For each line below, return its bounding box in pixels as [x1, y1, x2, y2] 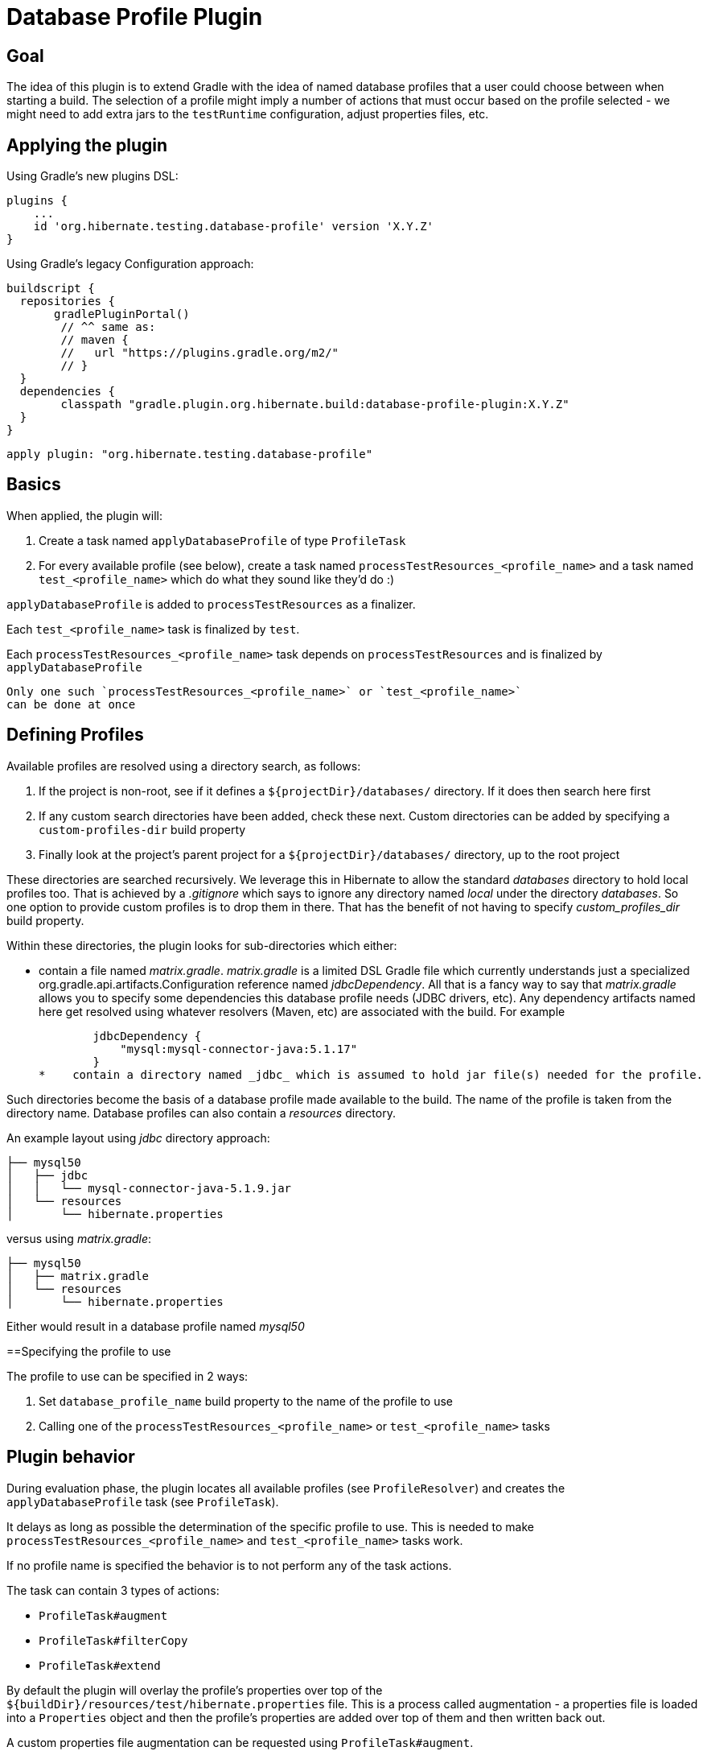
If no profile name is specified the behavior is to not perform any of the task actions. [6, 1558, 452, 1572]
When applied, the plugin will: [6, 508, 162, 522]
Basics [6, 474, 61, 495]
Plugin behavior [6, 1447, 135, 1468]
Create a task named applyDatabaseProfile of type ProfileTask [39, 533, 406, 547]
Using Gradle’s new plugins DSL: [6, 169, 179, 184]
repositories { [19, 295, 115, 308]
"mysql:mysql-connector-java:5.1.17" [120, 1042, 358, 1055]
